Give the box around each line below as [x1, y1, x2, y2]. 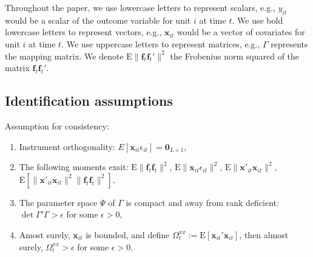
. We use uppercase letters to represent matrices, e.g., [61, 37, 260, 50]
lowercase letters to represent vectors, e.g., [5, 26, 162, 38]
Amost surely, [19, 228, 70, 241]
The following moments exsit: [19, 160, 129, 173]
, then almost [239, 228, 289, 241]
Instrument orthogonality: [19, 140, 115, 152]
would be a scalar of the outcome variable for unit [5, 13, 191, 26]
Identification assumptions [5, 91, 173, 110]
